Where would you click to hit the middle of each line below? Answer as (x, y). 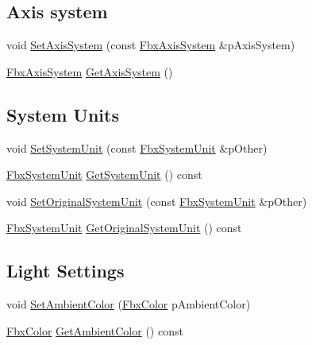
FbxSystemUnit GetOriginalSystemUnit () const (124, 228)
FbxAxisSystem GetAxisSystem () (90, 71)
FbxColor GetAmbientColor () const (95, 330)
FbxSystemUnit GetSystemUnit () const (104, 174)
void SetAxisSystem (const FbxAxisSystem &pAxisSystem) (151, 45)
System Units (63, 114)
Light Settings (65, 271)
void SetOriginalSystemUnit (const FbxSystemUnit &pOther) (157, 201)
